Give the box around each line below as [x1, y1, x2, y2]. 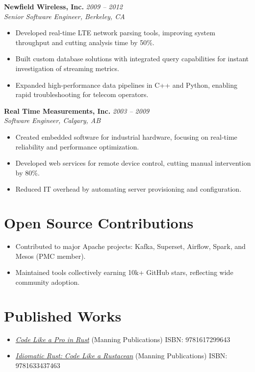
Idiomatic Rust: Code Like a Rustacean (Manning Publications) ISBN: [15, 350, 228, 361]
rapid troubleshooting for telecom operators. [15, 89, 149, 99]
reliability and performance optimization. [15, 141, 139, 151]
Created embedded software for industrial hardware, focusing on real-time [15, 131, 237, 142]
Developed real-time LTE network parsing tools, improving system [15, 27, 215, 38]
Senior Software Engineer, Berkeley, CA [4, 11, 125, 21]
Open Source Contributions [4, 213, 194, 233]
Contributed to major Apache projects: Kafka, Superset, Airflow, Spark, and [15, 241, 246, 251]
